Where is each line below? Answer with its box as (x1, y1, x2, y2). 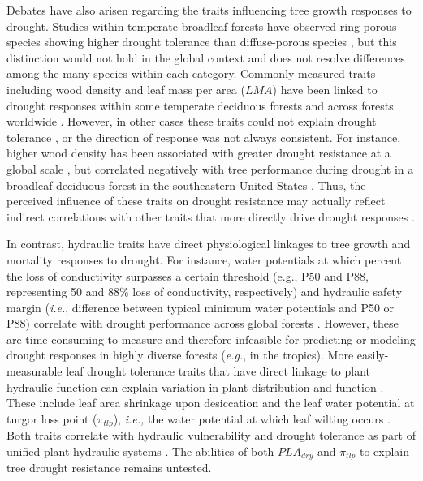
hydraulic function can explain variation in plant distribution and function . (6, 378, 384, 395)
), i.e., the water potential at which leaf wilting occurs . (113, 410, 391, 427)
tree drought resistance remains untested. (6, 459, 212, 476)
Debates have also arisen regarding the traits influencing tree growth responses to (6, 2, 412, 18)
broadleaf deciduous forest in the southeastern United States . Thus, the (6, 176, 366, 193)
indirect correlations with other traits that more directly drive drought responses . (6, 208, 415, 225)
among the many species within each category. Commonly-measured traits (6, 65, 376, 82)
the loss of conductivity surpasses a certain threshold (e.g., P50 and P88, (6, 267, 369, 284)
